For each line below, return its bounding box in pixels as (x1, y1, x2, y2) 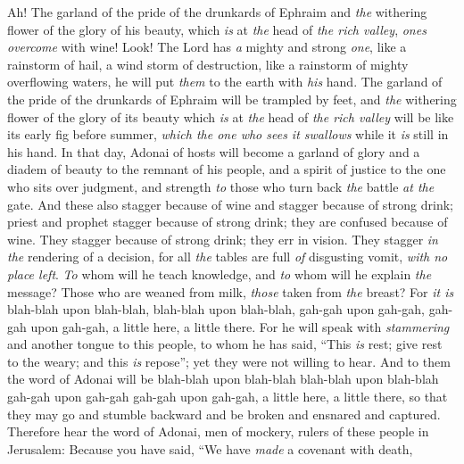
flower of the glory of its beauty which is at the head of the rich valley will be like (7, 107, 454, 126)
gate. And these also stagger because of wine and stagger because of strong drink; (7, 195, 453, 213)
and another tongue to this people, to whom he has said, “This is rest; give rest (7, 335, 443, 353)
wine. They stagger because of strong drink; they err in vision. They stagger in (7, 229, 438, 248)
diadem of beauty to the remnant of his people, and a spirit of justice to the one (7, 160, 446, 178)
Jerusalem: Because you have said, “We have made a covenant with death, (7, 439, 413, 458)
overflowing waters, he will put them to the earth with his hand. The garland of (7, 72, 443, 91)
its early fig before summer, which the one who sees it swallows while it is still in (7, 125, 449, 144)
